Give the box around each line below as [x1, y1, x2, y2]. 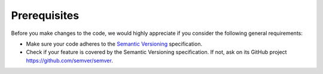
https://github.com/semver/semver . [26, 57, 113, 64]
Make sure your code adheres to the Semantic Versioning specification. [26, 40, 203, 47]
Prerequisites [11, 9, 80, 22]
